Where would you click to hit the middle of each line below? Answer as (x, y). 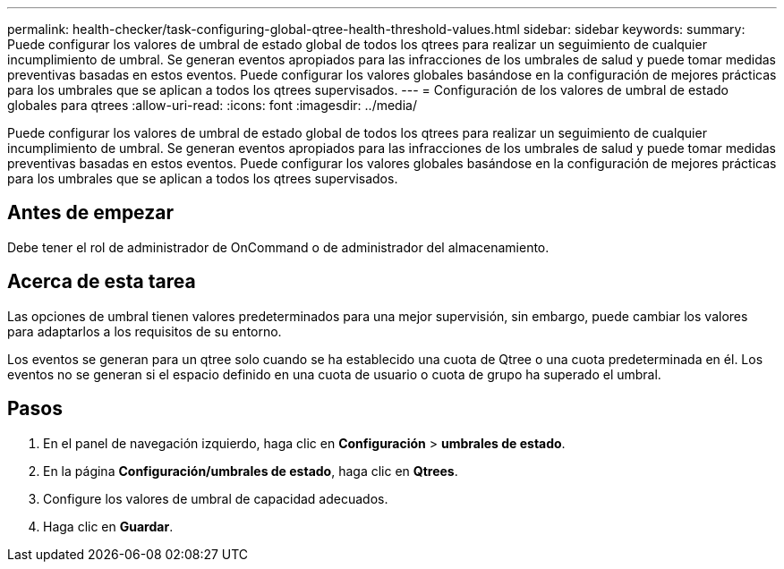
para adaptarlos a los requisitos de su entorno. (145, 331)
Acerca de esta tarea (102, 282)
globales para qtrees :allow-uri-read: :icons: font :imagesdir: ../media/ (212, 105)
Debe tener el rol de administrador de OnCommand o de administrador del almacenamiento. (278, 247)
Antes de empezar (90, 213)
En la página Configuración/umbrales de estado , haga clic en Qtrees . (251, 471)
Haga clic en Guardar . (108, 526)
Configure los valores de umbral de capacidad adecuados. (216, 498)
